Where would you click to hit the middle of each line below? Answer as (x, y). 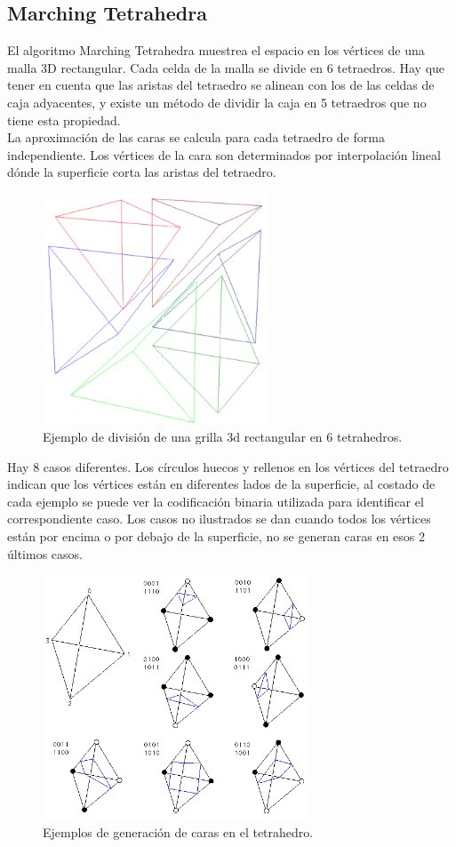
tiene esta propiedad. (64, 120)
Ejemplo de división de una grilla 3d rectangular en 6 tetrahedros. (223, 437)
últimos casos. (45, 553)
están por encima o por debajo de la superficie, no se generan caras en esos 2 (216, 535)
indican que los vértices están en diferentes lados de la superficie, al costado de (221, 484)
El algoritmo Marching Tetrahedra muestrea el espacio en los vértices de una (216, 50)
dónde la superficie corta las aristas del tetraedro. (142, 172)
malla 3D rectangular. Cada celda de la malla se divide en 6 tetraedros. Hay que (226, 67)
